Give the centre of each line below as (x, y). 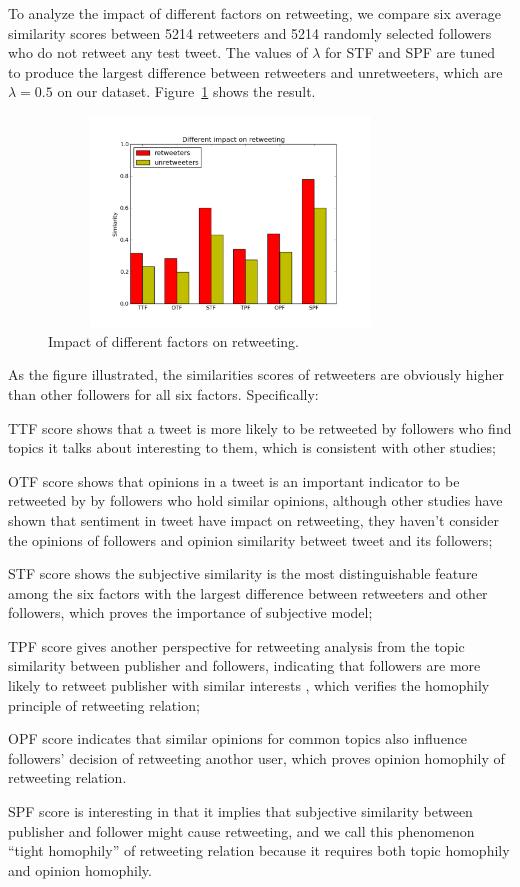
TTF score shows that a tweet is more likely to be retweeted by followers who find (260, 427)
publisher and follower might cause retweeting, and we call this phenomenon (241, 830)
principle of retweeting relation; (104, 704)
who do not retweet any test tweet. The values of (158, 52)
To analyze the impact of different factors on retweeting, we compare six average (254, 13)
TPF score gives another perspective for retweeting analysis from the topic (236, 645)
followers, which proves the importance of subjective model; (190, 612)
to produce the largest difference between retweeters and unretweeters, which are (255, 71)
